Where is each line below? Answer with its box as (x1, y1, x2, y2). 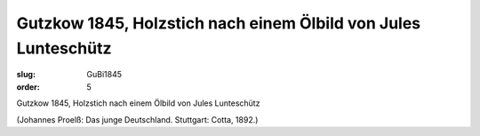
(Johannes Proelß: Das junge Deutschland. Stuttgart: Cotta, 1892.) (16, 114, 259, 124)
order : (16, 81, 40, 92)
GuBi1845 (86, 69, 122, 80)
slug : (16, 69, 36, 80)
